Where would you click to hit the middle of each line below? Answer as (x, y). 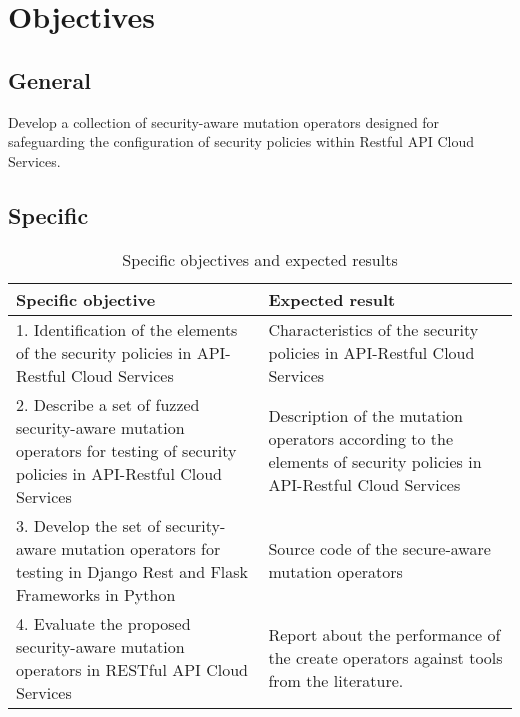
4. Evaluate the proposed (103, 623)
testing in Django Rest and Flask (132, 571)
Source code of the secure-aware (379, 548)
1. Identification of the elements (127, 329)
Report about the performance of (384, 635)
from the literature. (336, 681)
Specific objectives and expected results (260, 259)
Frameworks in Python (96, 594)
